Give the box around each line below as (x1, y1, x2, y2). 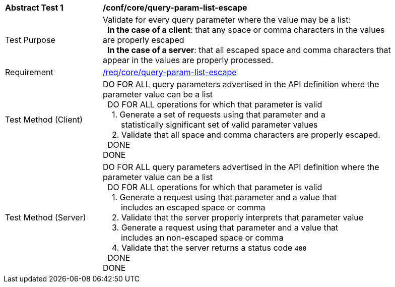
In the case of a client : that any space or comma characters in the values (107, 25, 385, 35)
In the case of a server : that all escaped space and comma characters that (107, 45, 391, 55)
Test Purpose (5, 35, 55, 45)
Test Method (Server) (5, 212, 86, 222)
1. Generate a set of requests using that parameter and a (112, 109, 325, 120)
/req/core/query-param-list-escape (103, 67, 237, 77)
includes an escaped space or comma (121, 202, 266, 212)
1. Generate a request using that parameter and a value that (112, 192, 337, 202)
